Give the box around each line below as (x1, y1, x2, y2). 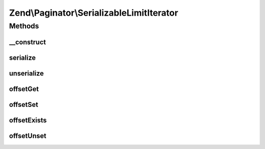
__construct (9, 38, 46, 46)
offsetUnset (9, 131, 47, 140)
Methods (9, 22, 39, 30)
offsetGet (9, 85, 39, 93)
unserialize (9, 69, 44, 77)
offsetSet (9, 100, 39, 109)
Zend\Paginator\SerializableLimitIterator (9, 7, 179, 18)
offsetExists (9, 116, 47, 124)
